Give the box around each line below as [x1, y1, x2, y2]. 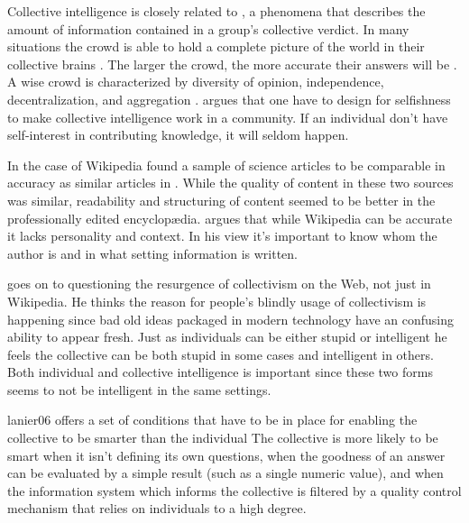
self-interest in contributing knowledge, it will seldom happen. [7, 125, 349, 144]
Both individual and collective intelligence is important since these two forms [7, 362, 433, 381]
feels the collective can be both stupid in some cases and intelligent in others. [7, 344, 434, 363]
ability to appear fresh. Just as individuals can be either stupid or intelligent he [7, 327, 447, 346]
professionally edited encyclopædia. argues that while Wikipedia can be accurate [7, 208, 453, 227]
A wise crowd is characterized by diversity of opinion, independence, [7, 72, 384, 91]
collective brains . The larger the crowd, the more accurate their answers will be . [7, 54, 457, 73]
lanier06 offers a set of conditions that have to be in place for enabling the [7, 410, 418, 429]
